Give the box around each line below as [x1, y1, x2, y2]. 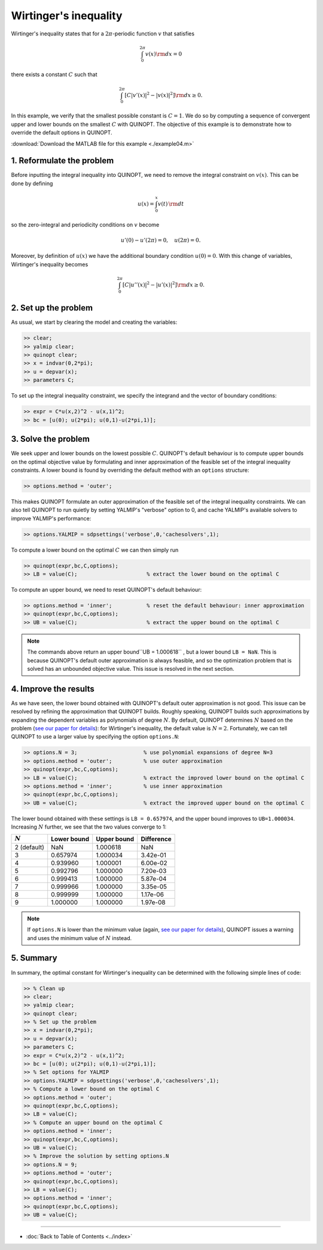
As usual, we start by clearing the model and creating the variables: [11, 318, 178, 326]
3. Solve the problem [11, 434, 90, 444]
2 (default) [14, 843, 45, 851]
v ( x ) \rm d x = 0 [145, 50, 182, 57]
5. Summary [11, 953, 57, 963]
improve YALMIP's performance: [11, 514, 92, 522]
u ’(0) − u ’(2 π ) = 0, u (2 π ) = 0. [120, 237, 201, 243]
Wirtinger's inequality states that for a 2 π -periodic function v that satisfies [11, 30, 194, 37]
